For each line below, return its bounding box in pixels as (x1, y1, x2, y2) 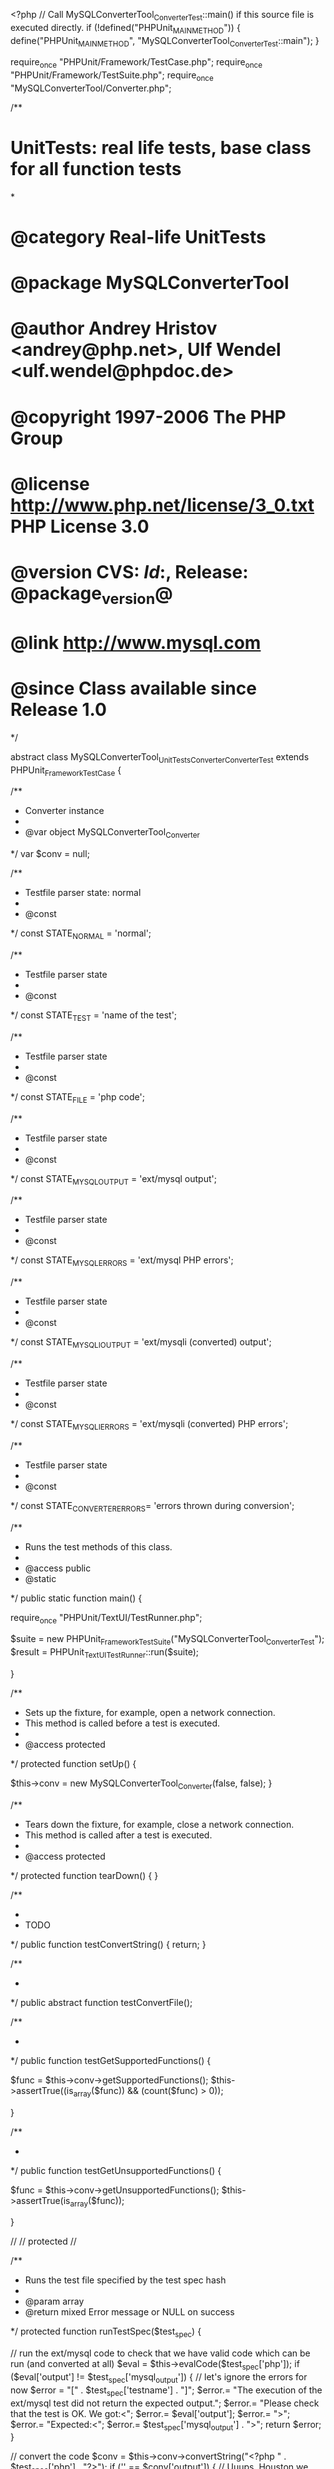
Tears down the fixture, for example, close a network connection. (24, 1818, 295, 1830)
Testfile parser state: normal (24, 887, 142, 899)
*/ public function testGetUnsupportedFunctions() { (10, 2164, 222, 2176)
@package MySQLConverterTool (10, 272, 290, 294)
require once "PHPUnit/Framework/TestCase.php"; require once (10, 56, 263, 71)
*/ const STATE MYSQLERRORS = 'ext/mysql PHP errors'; (10, 1254, 234, 1269)
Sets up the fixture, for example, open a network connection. (24, 1706, 276, 1718)
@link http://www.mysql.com (10, 631, 262, 654)
